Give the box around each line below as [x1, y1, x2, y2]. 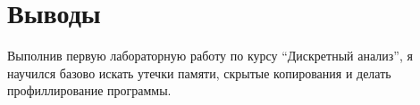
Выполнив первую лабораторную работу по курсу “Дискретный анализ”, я [7, 46, 413, 65]
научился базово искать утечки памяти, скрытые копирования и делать [7, 63, 391, 82]
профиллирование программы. [7, 81, 172, 100]
